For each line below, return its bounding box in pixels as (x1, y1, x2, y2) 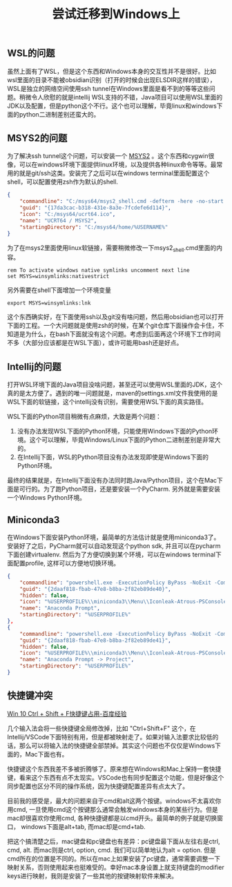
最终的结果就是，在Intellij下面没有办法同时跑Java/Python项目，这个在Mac (7, 476, 217, 485)
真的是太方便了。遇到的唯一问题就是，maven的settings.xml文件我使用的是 (7, 389, 218, 398)
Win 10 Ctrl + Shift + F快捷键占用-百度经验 (7, 709, 127, 718)
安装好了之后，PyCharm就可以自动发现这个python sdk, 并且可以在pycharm (7, 541, 221, 549)
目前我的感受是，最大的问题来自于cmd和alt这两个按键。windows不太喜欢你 (7, 797, 222, 805)
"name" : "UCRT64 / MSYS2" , (19, 217, 97, 224)
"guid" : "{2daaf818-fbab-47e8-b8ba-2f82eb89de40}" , (19, 585, 171, 592)
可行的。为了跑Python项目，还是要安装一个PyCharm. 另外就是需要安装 (19, 485, 221, 494)
